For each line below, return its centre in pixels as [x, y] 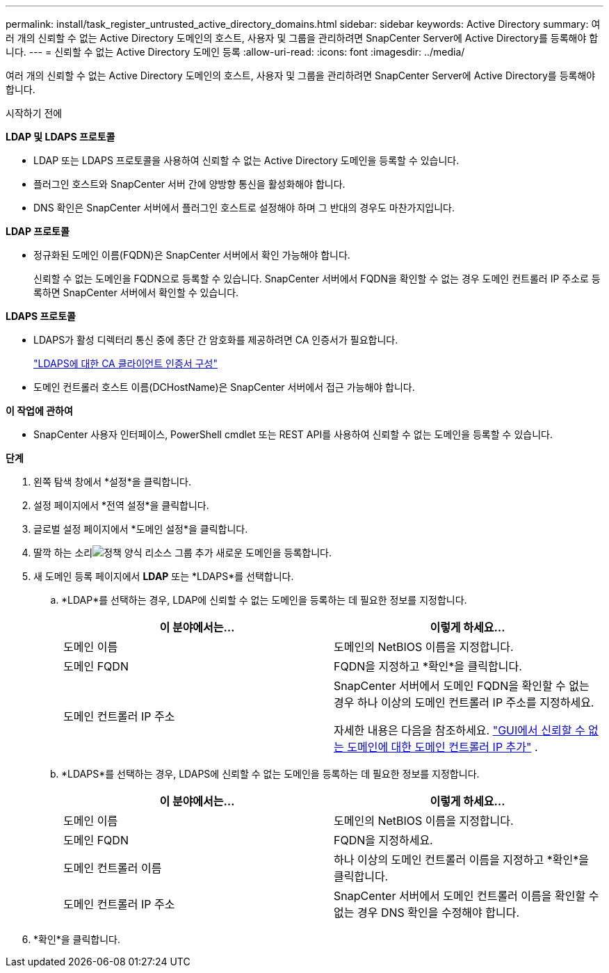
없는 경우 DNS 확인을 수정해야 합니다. [427, 912]
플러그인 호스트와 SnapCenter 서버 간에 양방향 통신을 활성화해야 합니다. [189, 184]
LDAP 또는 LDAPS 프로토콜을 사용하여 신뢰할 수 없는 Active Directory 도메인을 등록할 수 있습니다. [246, 160]
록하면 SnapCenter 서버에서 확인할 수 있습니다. [136, 292]
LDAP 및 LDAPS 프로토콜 [60, 137]
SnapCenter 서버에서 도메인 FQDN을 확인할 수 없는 [462, 686]
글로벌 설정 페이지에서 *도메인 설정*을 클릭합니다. [141, 529]
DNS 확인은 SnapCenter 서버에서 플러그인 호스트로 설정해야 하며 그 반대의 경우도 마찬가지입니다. [244, 208]
